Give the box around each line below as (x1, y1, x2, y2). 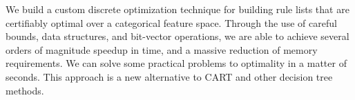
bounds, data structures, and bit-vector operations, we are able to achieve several (6, 29, 349, 43)
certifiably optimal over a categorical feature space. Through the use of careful (6, 15, 337, 30)
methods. (6, 83, 44, 97)
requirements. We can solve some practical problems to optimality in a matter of (6, 56, 347, 70)
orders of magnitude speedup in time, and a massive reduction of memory (6, 42, 318, 57)
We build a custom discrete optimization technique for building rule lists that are (6, 2, 349, 16)
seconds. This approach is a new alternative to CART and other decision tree (6, 69, 333, 83)
